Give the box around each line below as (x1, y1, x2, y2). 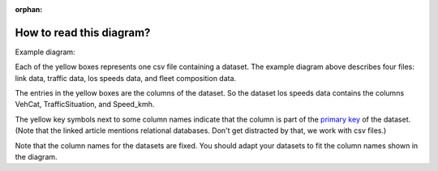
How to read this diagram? (15, 25, 151, 40)
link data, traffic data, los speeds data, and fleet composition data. (15, 73, 237, 83)
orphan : (15, 5, 43, 14)
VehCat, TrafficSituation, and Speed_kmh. (15, 100, 155, 109)
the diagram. (15, 152, 58, 162)
